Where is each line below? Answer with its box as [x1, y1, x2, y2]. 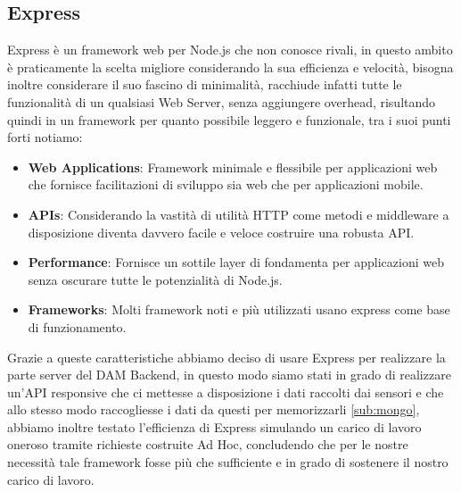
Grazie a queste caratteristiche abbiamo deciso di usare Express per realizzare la [7, 347, 446, 366]
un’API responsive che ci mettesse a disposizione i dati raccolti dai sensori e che [7, 382, 444, 401]
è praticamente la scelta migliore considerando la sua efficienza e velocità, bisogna [7, 57, 454, 76]
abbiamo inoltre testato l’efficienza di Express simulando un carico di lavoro [7, 417, 422, 436]
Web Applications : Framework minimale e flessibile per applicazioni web [28, 157, 438, 176]
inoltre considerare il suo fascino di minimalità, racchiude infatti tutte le [7, 75, 402, 94]
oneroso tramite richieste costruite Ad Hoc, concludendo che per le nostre [7, 435, 408, 454]
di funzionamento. [28, 317, 127, 336]
